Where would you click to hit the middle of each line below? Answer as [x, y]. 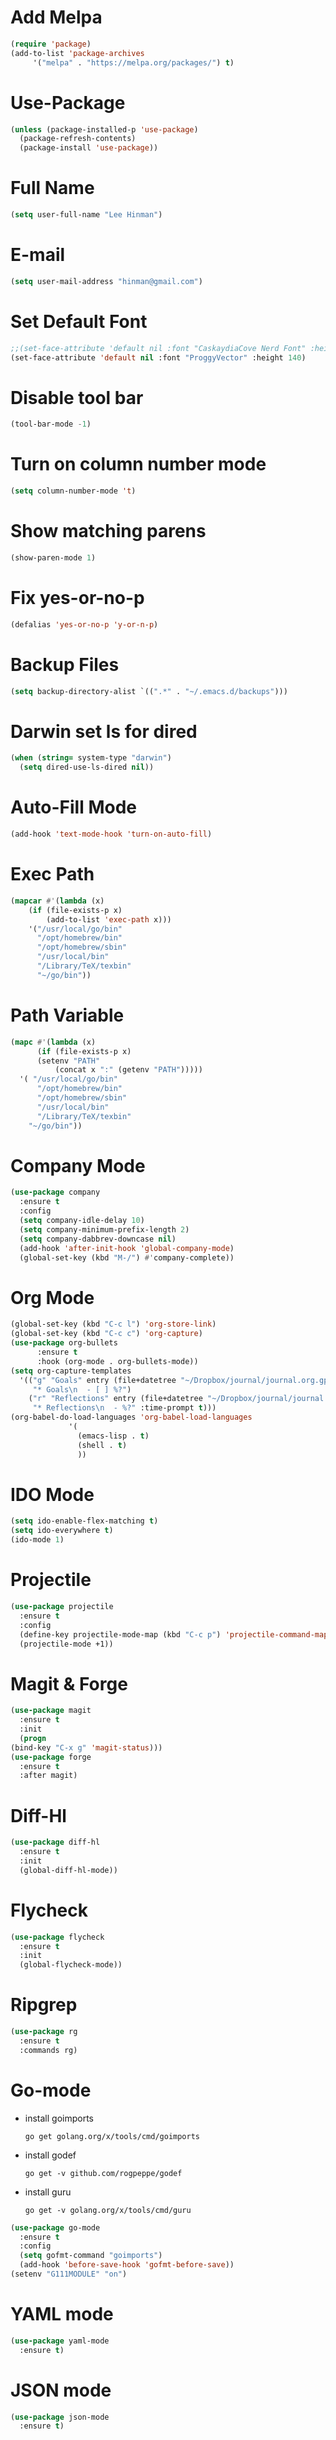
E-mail [38, 255]
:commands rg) [48, 2050]
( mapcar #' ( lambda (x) [57, 901]
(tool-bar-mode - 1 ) [51, 424]
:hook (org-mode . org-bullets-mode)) [117, 1361]
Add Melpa [56, 17]
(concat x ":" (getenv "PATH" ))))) [128, 1070]
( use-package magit [51, 1711]
